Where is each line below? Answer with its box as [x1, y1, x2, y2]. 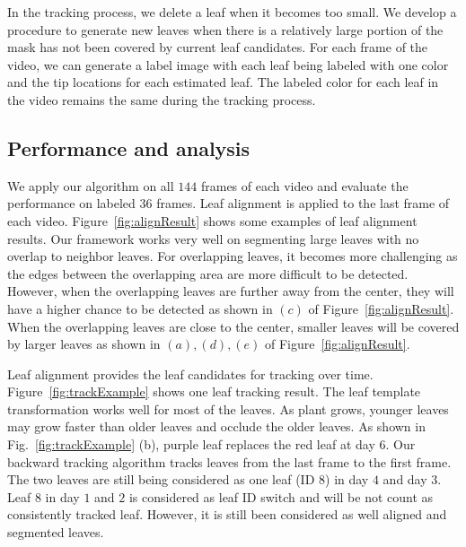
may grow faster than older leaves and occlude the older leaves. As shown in [7, 417, 426, 436]
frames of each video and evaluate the [200, 176, 409, 195]
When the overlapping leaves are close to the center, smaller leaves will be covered [7, 317, 460, 335]
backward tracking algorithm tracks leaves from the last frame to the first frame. [7, 452, 452, 471]
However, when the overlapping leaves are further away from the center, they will [7, 282, 454, 300]
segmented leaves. [7, 523, 104, 542]
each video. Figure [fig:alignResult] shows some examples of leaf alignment [7, 211, 418, 230]
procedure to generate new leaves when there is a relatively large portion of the [7, 20, 444, 39]
